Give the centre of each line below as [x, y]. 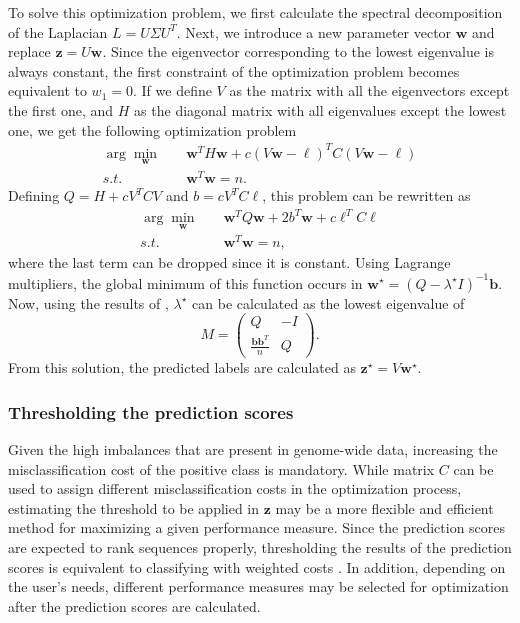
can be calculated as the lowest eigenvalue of [328, 302]
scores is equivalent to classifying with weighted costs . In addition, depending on [257, 566]
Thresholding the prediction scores [151, 411]
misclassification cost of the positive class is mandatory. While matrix [221, 468]
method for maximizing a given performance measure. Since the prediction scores [257, 527]
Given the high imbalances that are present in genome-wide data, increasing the [253, 449]
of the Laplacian [58, 31]
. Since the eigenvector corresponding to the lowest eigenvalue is [298, 51]
